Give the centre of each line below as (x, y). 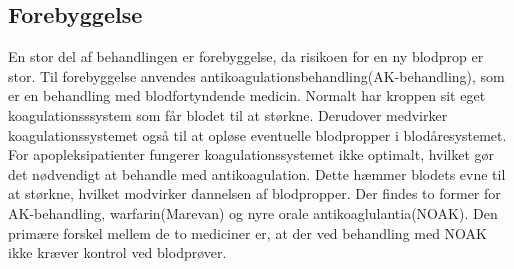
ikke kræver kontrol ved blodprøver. (117, 252)
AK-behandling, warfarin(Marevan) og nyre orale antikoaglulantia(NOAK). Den (253, 212)
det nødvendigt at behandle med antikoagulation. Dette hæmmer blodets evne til (257, 173)
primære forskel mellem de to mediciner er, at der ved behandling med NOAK (248, 232)
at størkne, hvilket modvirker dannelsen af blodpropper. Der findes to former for (254, 193)
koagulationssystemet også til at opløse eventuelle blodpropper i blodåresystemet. (257, 134)
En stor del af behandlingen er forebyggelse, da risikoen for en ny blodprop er (246, 56)
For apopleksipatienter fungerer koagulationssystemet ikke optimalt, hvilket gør (251, 154)
